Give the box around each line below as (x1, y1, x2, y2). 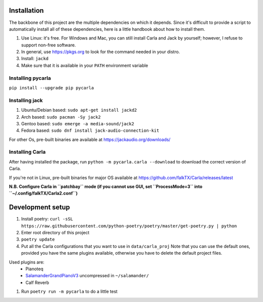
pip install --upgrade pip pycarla (9, 85, 94, 90)
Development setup (9, 203, 70, 212)
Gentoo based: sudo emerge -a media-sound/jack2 (21, 121, 134, 126)
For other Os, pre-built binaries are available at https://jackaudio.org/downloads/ (9, 137, 170, 142)
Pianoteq (25, 266, 44, 272)
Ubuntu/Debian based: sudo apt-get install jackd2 (21, 107, 137, 113)
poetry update (21, 237, 55, 242)
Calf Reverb (25, 280, 50, 285)
